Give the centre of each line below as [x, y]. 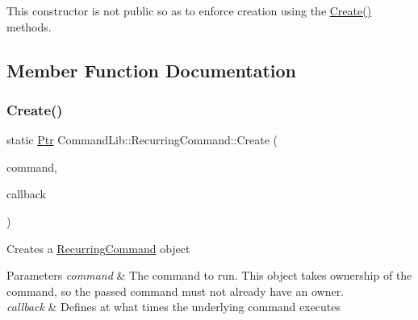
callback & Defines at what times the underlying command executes [174, 307]
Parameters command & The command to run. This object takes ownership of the [209, 275]
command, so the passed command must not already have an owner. [176, 291]
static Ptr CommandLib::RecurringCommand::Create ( [142, 140]
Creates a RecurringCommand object [98, 248]
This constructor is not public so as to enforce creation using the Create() [189, 10]
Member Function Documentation [152, 70]
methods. [29, 26]
